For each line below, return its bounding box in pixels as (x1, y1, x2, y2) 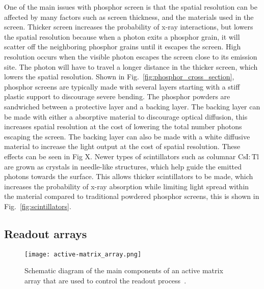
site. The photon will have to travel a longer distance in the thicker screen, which (4, 61, 258, 72)
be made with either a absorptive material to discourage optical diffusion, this (4, 111, 248, 122)
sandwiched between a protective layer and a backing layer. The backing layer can (4, 101, 260, 111)
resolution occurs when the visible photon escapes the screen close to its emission (4, 51, 257, 62)
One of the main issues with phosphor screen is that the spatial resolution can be (4, 2, 257, 12)
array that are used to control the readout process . (24, 275, 187, 285)
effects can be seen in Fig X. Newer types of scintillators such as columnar (4, 151, 236, 161)
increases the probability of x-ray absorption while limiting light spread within (4, 181, 249, 191)
